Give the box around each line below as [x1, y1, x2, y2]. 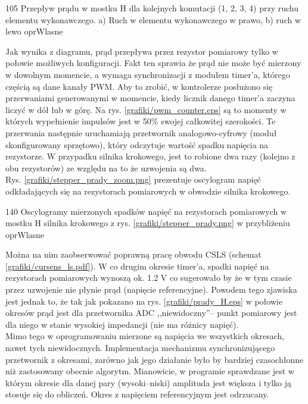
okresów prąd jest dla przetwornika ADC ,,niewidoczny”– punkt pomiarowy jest [5, 306, 297, 319]
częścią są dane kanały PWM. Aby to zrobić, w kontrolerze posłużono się [5, 80, 273, 92]
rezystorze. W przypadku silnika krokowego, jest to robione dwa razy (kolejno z [5, 150, 295, 162]
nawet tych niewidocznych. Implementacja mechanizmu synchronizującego [5, 342, 275, 354]
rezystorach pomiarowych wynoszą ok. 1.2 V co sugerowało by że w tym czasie [5, 271, 292, 284]
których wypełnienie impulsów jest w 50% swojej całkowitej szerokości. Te [5, 115, 276, 127]
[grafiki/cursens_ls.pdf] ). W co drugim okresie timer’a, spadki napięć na [5, 259, 269, 272]
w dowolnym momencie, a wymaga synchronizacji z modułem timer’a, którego [5, 68, 290, 80]
